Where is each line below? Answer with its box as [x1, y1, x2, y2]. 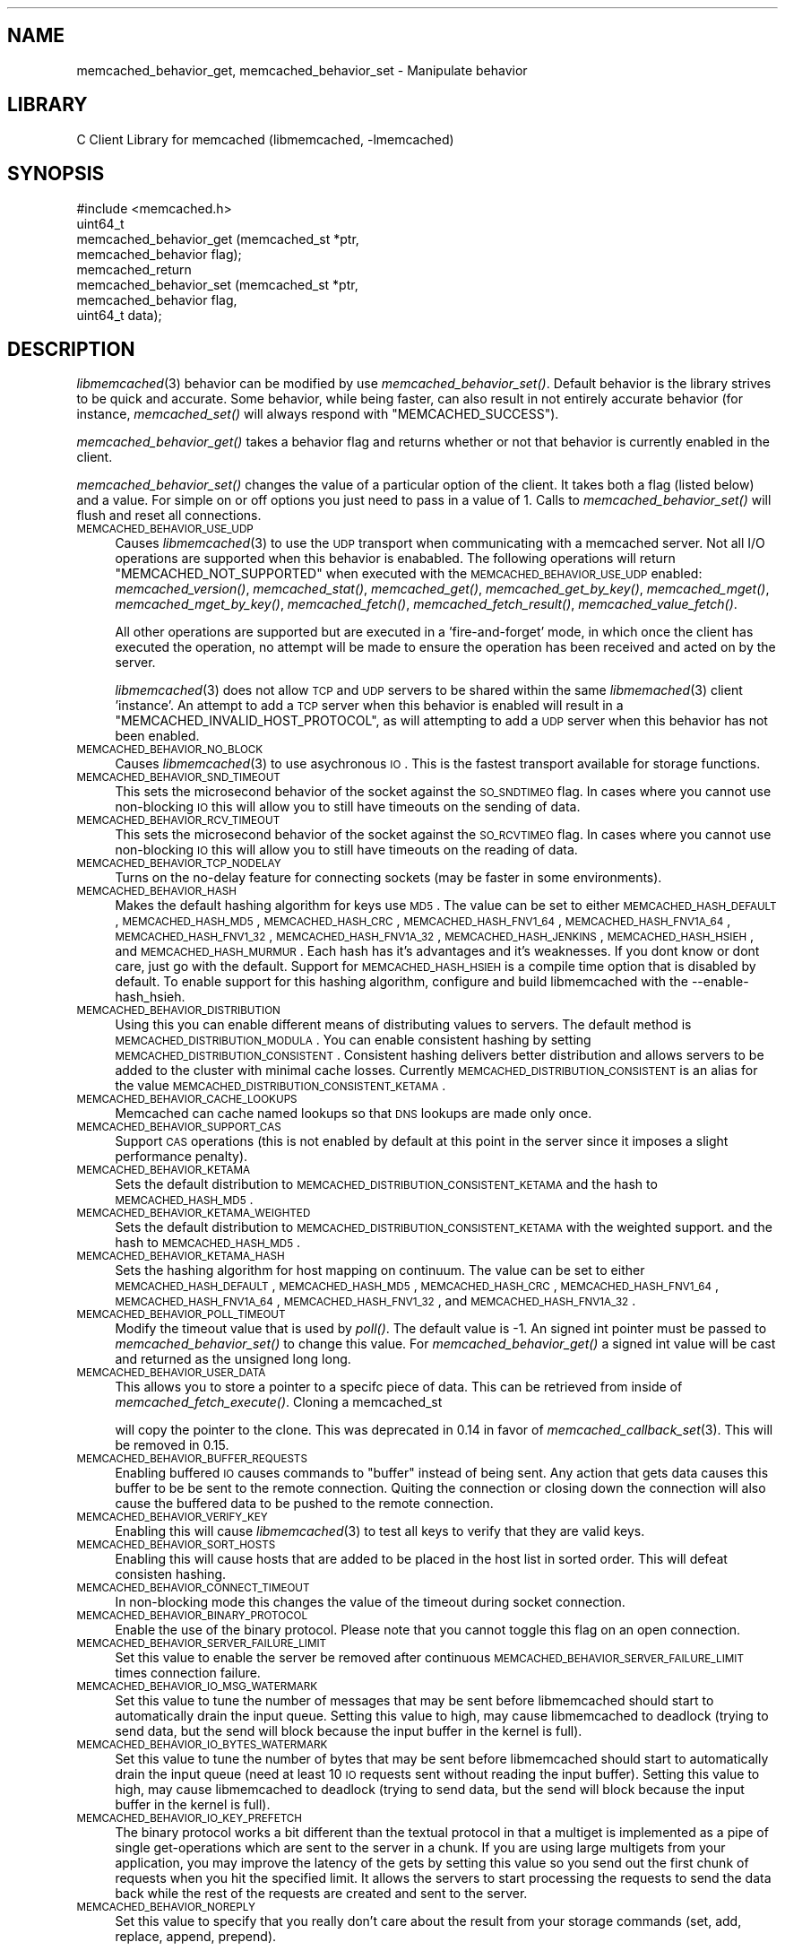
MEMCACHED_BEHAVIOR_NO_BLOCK [76, 743, 263, 757]
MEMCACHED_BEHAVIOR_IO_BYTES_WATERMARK [76, 1739, 328, 1752]
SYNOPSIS [7, 162, 105, 186]
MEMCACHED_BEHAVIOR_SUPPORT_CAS [76, 1121, 281, 1134]
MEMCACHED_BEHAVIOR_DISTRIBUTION [76, 1004, 280, 1018]
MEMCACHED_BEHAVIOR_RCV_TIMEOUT [76, 814, 280, 828]
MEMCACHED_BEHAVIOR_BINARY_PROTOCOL [76, 1609, 308, 1623]
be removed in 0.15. [115, 1437, 229, 1453]
